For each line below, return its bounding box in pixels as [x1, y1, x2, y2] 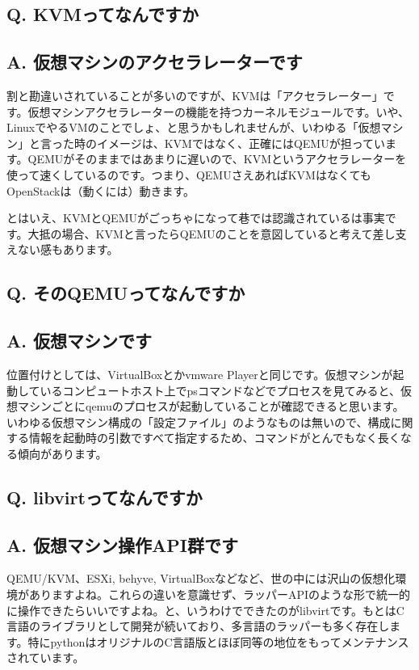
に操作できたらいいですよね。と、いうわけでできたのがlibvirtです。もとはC [6, 601, 404, 618]
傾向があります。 [17, 445, 107, 461]
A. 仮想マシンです [6, 328, 152, 353]
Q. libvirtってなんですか [6, 484, 203, 509]
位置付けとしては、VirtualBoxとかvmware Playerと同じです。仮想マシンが [6, 365, 393, 382]
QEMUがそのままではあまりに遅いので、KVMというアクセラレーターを [27, 150, 407, 167]
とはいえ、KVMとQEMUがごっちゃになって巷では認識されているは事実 [6, 209, 385, 226]
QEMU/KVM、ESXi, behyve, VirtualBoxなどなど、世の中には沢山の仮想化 [6, 570, 396, 587]
